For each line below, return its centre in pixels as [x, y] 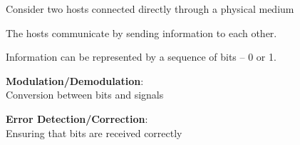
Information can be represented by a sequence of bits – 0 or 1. [141, 57]
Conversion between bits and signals [85, 95]
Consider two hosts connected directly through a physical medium [150, 9]
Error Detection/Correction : [77, 118]
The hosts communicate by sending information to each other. [141, 32]
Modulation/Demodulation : [75, 80]
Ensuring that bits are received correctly [94, 132]
